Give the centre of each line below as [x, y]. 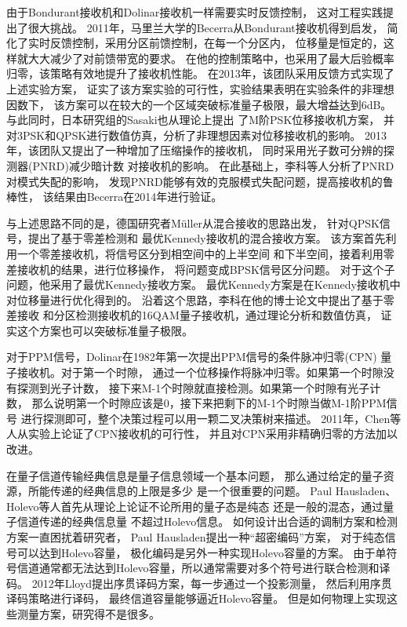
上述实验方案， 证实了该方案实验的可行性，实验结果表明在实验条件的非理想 [200, 88]
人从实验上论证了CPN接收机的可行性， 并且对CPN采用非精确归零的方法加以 [202, 434]
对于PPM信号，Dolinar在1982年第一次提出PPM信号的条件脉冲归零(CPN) [192, 357]
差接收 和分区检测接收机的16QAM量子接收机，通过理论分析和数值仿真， [192, 315]
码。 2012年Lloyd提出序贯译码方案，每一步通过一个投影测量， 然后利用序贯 [199, 583]
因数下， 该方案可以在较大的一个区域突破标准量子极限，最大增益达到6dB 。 [199, 104]
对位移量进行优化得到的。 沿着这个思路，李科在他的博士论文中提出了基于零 [200, 299]
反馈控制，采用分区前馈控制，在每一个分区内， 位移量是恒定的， [216, 43]
